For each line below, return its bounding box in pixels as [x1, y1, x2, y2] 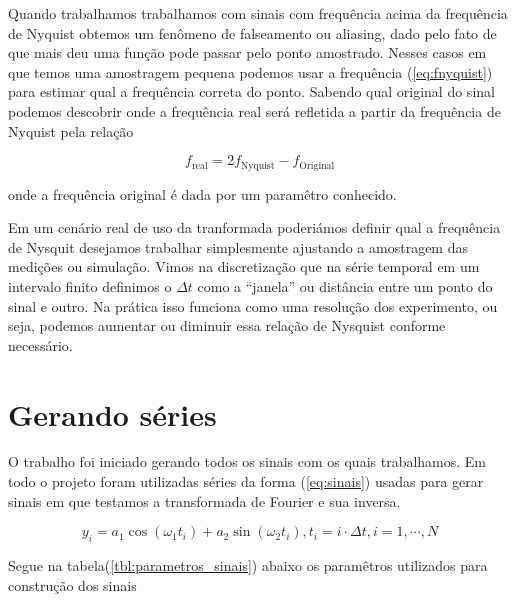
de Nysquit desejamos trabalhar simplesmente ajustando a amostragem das [8, 236, 468, 257]
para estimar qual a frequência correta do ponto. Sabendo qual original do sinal [8, 81, 495, 102]
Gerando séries [8, 393, 217, 434]
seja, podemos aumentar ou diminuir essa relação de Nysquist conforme [8, 315, 446, 336]
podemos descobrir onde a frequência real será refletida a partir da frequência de [8, 100, 501, 121]
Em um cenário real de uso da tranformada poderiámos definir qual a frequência [8, 217, 501, 238]
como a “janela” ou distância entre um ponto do [197, 275, 493, 296]
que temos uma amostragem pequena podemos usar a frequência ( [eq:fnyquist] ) [8, 61, 493, 82]
